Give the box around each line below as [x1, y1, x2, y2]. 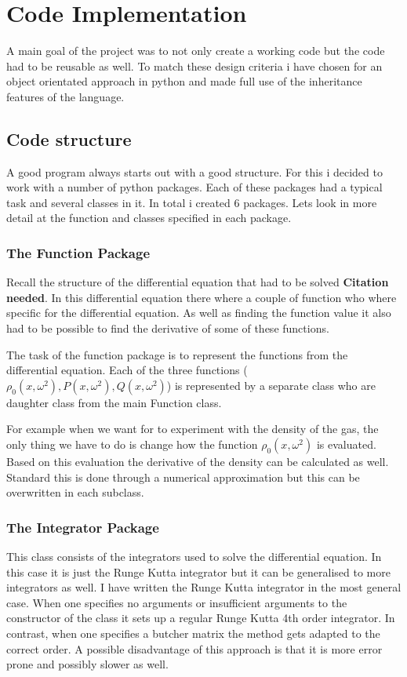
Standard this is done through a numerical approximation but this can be [6, 468, 360, 485]
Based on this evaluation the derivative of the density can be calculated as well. [6, 453, 389, 470]
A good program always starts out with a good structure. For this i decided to [6, 163, 383, 180]
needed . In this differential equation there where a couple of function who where [6, 289, 397, 305]
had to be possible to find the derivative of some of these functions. [6, 320, 329, 337]
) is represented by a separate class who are [166, 377, 376, 393]
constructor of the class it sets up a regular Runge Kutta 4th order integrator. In [6, 610, 395, 626]
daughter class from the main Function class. [6, 394, 222, 410]
